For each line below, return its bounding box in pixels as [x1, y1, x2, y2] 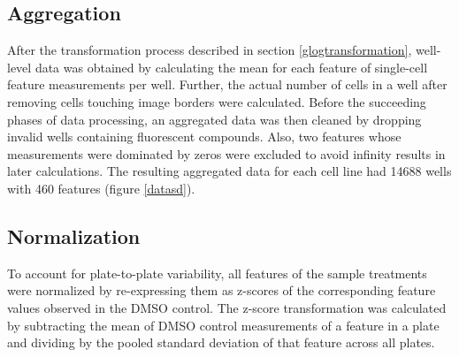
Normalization [7, 222, 141, 249]
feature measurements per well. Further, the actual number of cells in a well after [7, 75, 448, 94]
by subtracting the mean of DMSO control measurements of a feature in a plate [7, 315, 440, 334]
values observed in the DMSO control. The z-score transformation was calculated [7, 298, 447, 316]
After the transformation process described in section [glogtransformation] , [7, 41, 412, 59]
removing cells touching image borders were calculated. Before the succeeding [7, 92, 426, 110]
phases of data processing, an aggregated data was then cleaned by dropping [7, 110, 422, 128]
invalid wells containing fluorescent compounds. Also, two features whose [7, 127, 402, 146]
